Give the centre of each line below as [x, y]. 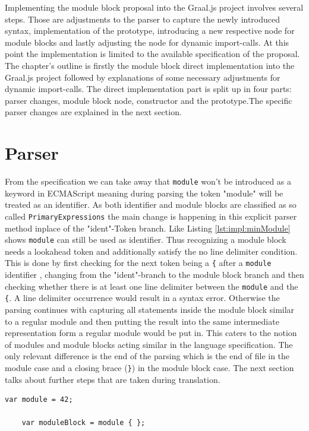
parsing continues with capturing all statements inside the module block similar [150, 309]
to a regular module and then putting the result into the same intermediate [142, 321]
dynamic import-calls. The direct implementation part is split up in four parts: [148, 89]
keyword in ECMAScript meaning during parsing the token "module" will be [144, 193]
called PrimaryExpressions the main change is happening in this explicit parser [151, 216]
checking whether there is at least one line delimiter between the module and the [152, 286]
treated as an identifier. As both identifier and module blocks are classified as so [151, 205]
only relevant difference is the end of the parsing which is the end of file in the [147, 356]
